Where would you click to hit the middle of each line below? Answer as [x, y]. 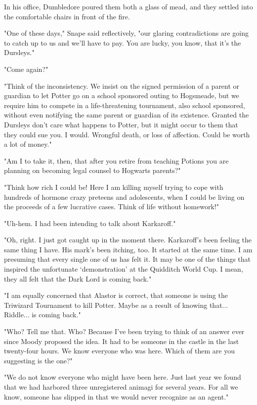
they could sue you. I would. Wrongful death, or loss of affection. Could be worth [127, 134]
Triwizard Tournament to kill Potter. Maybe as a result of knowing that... [116, 305]
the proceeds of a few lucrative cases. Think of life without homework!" [111, 206]
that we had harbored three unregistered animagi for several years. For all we [121, 387]
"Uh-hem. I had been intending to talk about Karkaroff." [90, 223]
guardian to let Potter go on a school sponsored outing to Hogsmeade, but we [122, 95]
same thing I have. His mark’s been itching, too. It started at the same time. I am [128, 249]
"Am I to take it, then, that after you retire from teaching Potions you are [116, 160]
